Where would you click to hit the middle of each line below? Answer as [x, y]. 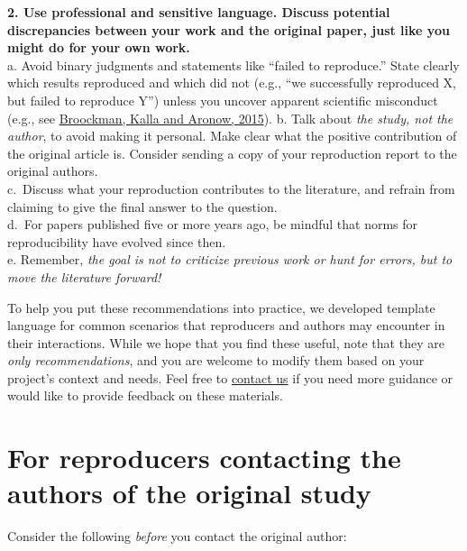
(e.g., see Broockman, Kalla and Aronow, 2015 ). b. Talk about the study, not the [230, 118]
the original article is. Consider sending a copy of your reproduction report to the [232, 153]
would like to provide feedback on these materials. [145, 395]
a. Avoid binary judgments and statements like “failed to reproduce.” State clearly [233, 64]
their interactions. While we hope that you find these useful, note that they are [226, 342]
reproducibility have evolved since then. [117, 241]
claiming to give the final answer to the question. [142, 206]
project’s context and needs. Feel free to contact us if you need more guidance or [230, 377]
